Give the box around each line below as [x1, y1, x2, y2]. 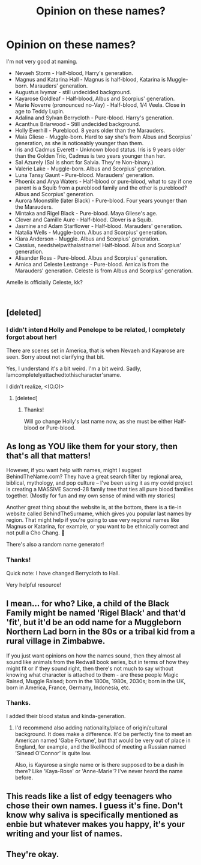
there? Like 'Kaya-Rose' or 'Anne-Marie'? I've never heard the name [14, 767, 183, 774]
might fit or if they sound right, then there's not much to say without [6, 665, 174, 672]
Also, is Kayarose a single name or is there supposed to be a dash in [14, 761, 184, 768]
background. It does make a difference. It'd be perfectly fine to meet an [14, 730, 192, 737]
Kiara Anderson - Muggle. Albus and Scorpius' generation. [14, 235, 160, 242]
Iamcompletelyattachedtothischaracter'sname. [6, 371, 122, 379]
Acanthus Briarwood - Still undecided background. [14, 120, 140, 127]
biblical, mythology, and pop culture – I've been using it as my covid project [6, 479, 193, 486]
